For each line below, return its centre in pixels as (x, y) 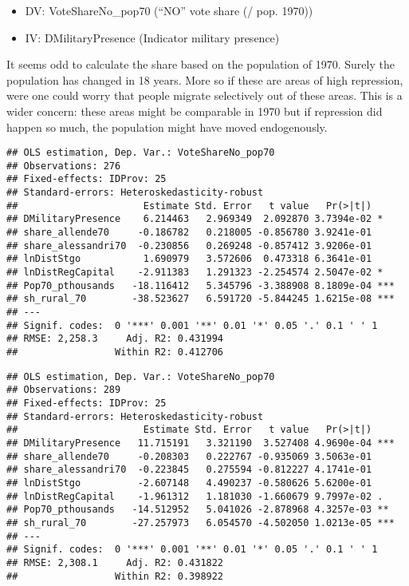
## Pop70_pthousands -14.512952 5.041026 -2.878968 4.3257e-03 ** (198, 510)
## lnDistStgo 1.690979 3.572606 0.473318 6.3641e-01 (189, 259)
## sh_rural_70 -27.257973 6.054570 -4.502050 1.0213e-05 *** (201, 523)
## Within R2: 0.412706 (115, 352)
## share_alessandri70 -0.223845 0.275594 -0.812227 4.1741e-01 (189, 470)
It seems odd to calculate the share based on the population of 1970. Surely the (201, 64)
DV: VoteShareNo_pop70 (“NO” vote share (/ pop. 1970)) (169, 10)
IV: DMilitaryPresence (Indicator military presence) (152, 37)
